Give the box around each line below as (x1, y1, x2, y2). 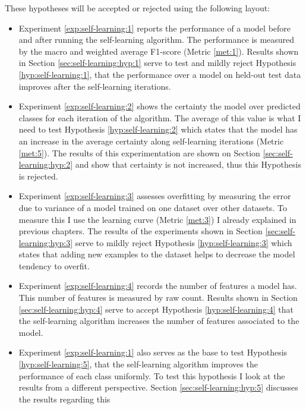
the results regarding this (18, 392, 111, 405)
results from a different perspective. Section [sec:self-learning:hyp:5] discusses (18, 381, 298, 394)
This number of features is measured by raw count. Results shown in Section (18, 291, 298, 304)
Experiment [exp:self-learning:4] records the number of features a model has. (18, 279, 297, 292)
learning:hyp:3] (18, 236, 73, 248)
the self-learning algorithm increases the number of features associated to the (18, 314, 299, 327)
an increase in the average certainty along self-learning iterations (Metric (18, 134, 284, 147)
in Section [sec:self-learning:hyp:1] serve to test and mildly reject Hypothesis (18, 56, 296, 69)
